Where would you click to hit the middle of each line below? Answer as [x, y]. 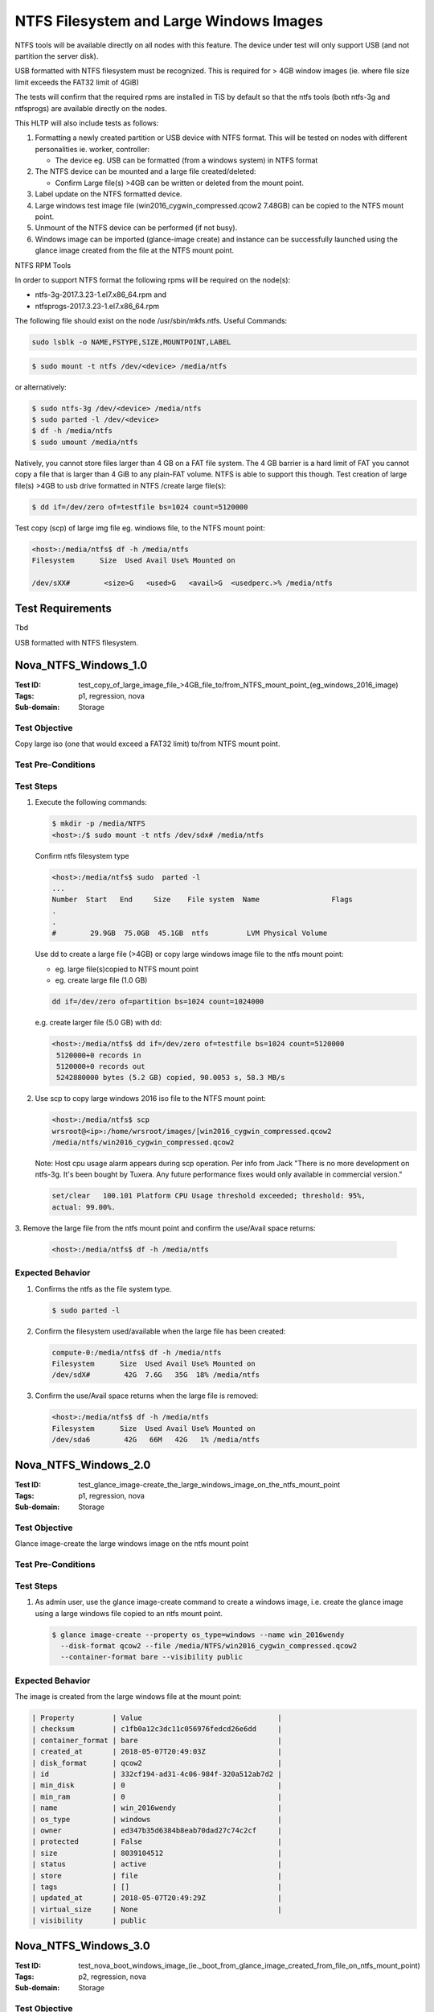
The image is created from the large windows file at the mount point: [128, 1697]
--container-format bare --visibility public [151, 1657]
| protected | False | [157, 1842]
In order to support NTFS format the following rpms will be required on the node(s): [153, 280]
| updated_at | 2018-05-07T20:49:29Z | [157, 1898]
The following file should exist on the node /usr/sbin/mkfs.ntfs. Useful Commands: [151, 321]
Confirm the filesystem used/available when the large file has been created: [160, 1331]
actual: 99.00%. [84, 1207]
